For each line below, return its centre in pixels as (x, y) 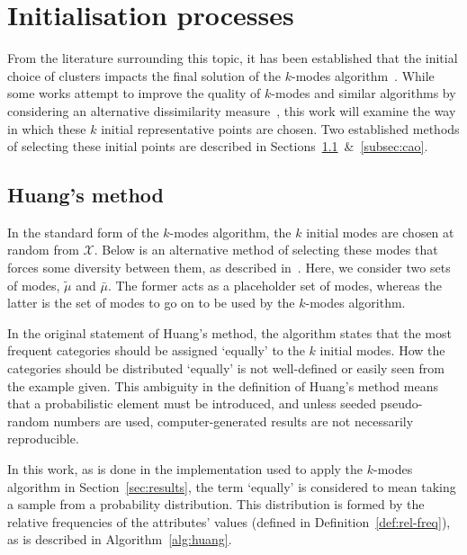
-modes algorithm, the (230, 232)
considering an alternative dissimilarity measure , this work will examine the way (232, 110)
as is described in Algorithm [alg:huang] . (120, 539)
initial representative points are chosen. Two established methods (280, 128)
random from (43, 250)
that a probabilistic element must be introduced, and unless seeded (192, 403)
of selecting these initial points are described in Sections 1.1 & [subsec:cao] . (218, 146)
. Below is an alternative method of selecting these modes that (266, 250)
